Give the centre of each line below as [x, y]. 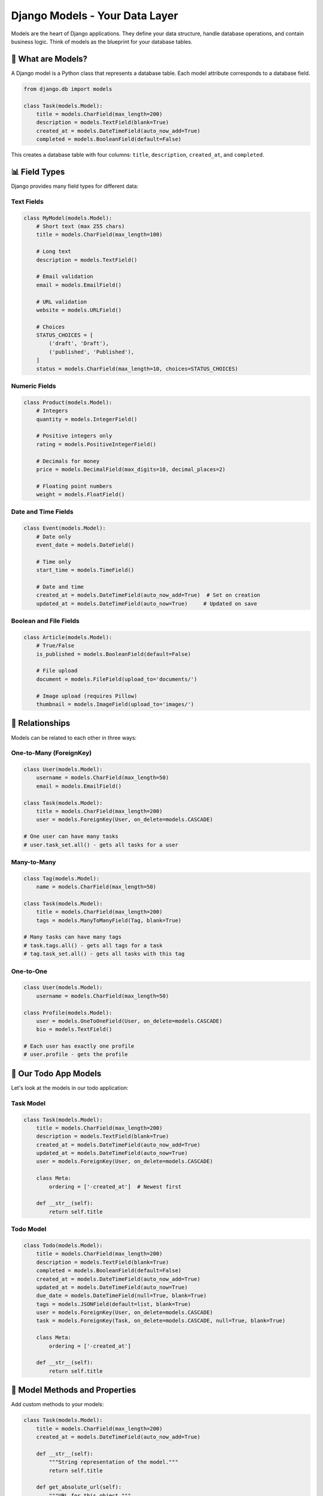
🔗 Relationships [41, 723]
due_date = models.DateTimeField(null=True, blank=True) [121, 1296]
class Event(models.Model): [65, 528]
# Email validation [65, 276]
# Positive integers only [74, 436]
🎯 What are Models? [49, 59]
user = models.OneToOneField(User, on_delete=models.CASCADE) [129, 1021]
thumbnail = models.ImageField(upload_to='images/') [115, 704]
